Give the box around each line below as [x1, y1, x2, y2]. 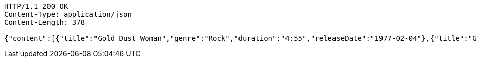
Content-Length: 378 [4, 18, 85, 26]
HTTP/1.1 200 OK [4, 2, 68, 10]
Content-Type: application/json [4, 10, 132, 18]
